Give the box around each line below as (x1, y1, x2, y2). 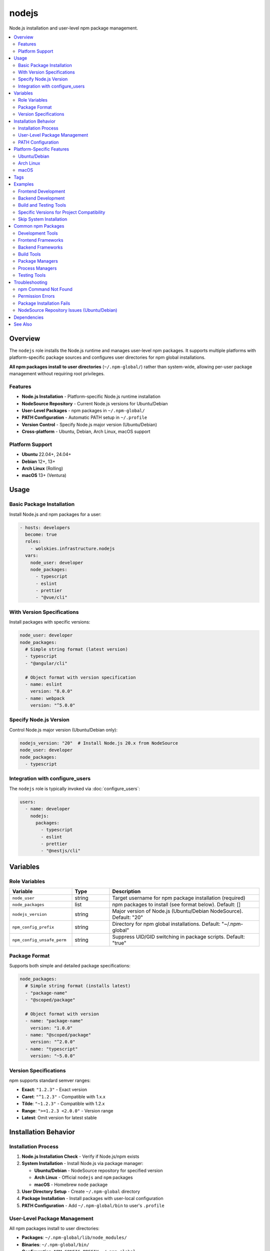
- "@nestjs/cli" (40, 848, 81, 854)
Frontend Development (18, 188, 65, 194)
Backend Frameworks (18, 244, 63, 250)
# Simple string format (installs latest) (25, 983, 131, 989)
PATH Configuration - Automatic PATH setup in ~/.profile (21, 414, 147, 420)
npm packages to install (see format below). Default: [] (112, 901, 241, 908)
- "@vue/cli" (35, 594, 67, 600)
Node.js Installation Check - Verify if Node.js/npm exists (21, 1153, 139, 1159)
